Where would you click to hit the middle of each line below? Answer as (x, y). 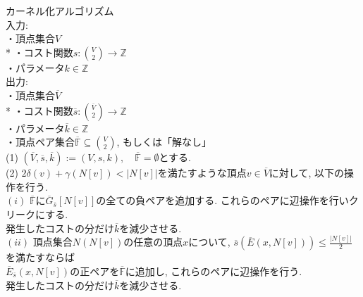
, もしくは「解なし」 (164, 142)
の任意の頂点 (153, 242)
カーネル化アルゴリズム (60, 12)
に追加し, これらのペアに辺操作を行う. (214, 271)
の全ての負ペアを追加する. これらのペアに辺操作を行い (222, 200)
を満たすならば (40, 257)
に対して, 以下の (306, 173)
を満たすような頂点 (202, 173)
